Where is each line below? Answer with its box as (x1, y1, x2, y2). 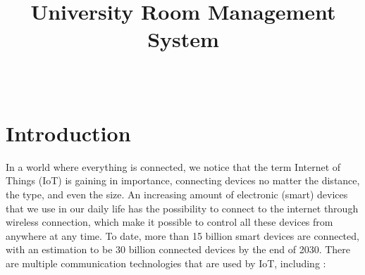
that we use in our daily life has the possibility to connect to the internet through (6, 200, 359, 215)
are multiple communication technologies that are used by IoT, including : (6, 256, 326, 270)
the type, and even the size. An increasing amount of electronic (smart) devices (6, 187, 348, 202)
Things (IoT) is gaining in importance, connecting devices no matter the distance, (6, 173, 360, 188)
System (147, 25, 219, 53)
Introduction (6, 118, 131, 147)
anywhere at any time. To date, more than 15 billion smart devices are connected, (6, 228, 359, 243)
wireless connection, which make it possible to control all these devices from (6, 215, 333, 229)
